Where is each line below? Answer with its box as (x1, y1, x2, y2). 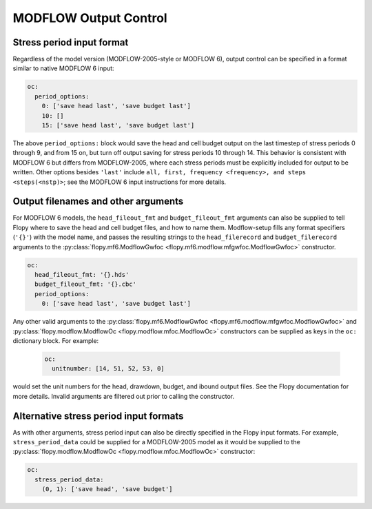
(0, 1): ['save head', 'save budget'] (41, 486, 173, 493)
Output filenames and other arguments (12, 196, 184, 207)
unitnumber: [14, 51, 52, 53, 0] (52, 365, 165, 373)
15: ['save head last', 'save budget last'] (41, 121, 195, 129)
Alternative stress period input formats (12, 410, 184, 422)
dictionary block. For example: (12, 336, 99, 344)
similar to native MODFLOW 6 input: (12, 64, 114, 72)
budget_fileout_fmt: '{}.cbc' (34, 280, 137, 289)
